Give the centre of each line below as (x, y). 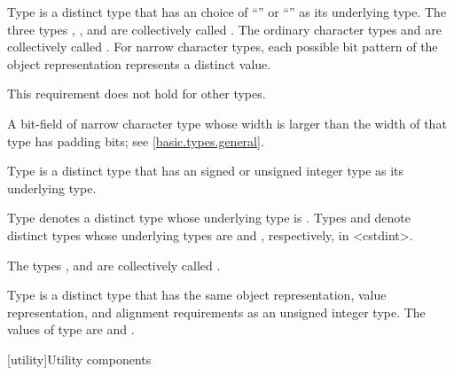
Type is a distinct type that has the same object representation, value (197, 295)
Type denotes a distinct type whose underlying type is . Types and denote (209, 218)
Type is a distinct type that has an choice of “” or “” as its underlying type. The (227, 12)
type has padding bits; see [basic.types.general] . (136, 141)
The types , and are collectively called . (114, 265)
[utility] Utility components (79, 359)
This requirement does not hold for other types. (137, 94)
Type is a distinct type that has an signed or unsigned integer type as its (206, 171)
